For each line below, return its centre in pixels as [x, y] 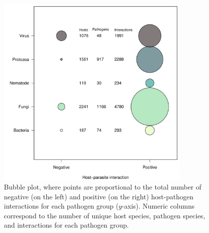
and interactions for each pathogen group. [66, 225]
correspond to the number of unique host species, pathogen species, [105, 215]
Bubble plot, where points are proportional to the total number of [103, 186]
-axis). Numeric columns [158, 206]
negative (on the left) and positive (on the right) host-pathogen [99, 196]
